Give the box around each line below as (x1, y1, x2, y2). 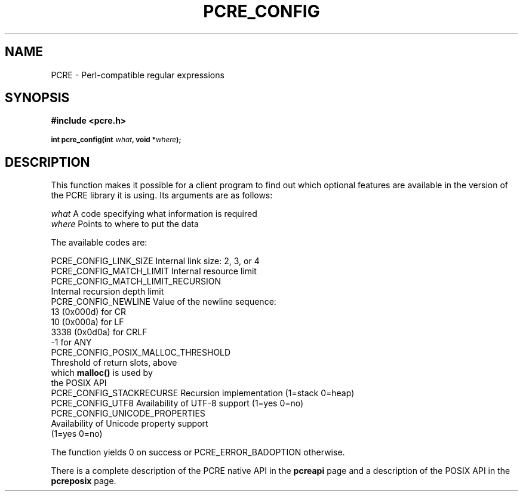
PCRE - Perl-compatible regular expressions (51, 69, 224, 80)
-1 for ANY (51, 337, 92, 348)
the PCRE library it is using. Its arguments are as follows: (51, 190, 273, 201)
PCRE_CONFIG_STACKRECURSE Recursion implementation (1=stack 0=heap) (51, 388, 355, 399)
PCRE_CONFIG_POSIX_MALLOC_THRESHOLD (51, 347, 231, 358)
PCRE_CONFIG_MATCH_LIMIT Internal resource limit (51, 266, 257, 277)
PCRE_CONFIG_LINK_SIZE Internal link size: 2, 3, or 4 (51, 256, 260, 267)
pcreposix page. (51, 476, 116, 486)
